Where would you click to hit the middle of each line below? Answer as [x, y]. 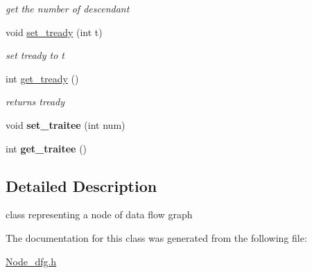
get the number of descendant [68, 8]
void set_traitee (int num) [66, 124]
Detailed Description [81, 185]
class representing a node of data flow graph [99, 214]
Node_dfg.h [31, 261]
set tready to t [35, 55]
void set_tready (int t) [54, 32]
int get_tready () [42, 78]
